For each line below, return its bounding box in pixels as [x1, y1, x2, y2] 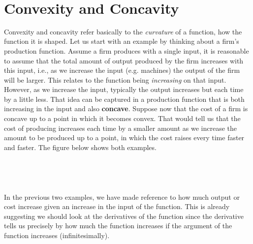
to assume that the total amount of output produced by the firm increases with [4, 55, 244, 65]
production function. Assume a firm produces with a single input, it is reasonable [4, 45, 249, 56]
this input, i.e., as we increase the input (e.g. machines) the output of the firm [4, 65, 240, 75]
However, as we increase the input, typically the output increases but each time [4, 84, 244, 94]
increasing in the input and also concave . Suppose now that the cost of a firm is [4, 103, 248, 114]
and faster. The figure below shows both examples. [4, 142, 157, 152]
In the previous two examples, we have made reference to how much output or [4, 191, 240, 202]
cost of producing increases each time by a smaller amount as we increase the [4, 122, 237, 133]
